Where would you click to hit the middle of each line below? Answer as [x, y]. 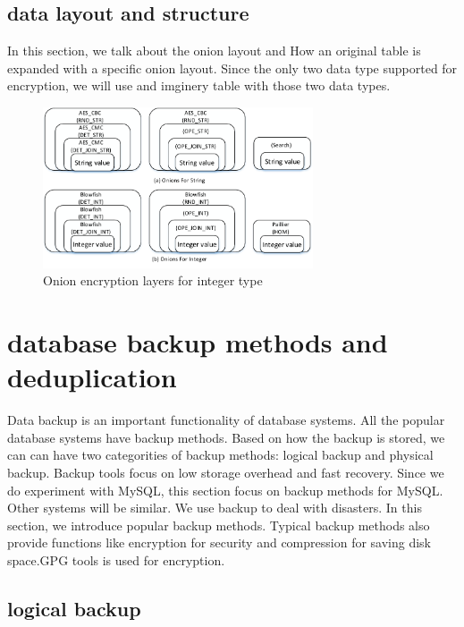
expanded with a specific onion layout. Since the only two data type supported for [232, 68]
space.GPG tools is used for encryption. [116, 559]
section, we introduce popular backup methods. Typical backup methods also [219, 525]
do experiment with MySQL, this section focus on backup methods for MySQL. [225, 490]
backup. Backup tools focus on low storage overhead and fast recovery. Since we [226, 473]
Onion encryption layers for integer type [153, 280]
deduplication [92, 377]
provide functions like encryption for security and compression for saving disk [219, 542]
